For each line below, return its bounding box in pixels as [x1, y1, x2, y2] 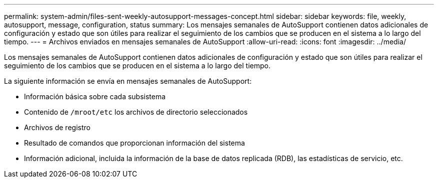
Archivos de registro [24, 123, 90, 132]
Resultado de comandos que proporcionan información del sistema [24, 139, 245, 147]
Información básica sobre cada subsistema [24, 92, 166, 101]
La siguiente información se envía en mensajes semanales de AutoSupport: [4, 77, 252, 85]
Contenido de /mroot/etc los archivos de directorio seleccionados [24, 108, 248, 116]
